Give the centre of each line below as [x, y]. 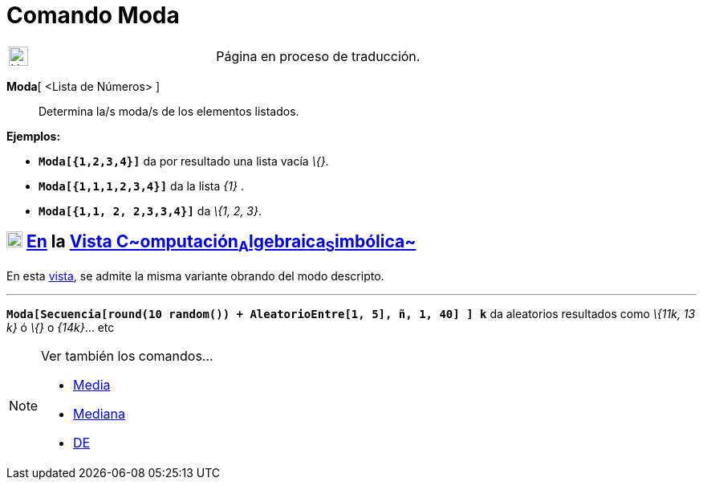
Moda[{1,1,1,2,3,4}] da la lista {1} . [141, 186]
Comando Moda [93, 15]
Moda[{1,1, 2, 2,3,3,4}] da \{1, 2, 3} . [150, 210]
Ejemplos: [34, 136]
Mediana [99, 413]
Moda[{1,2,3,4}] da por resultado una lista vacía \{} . [184, 161]
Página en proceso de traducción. [318, 56]
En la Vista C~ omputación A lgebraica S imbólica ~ [221, 243]
